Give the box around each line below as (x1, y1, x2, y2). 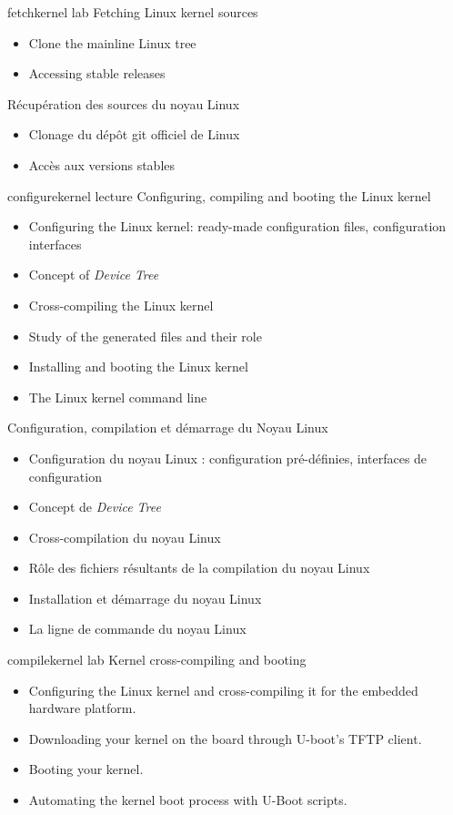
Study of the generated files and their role (28, 326, 262, 345)
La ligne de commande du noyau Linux (28, 619, 247, 638)
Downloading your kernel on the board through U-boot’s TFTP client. (28, 728, 422, 748)
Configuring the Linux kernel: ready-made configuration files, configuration (28, 217, 447, 236)
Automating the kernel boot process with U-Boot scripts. (28, 790, 347, 810)
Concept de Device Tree (28, 497, 161, 516)
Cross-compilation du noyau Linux (28, 527, 221, 546)
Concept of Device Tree (28, 265, 159, 284)
